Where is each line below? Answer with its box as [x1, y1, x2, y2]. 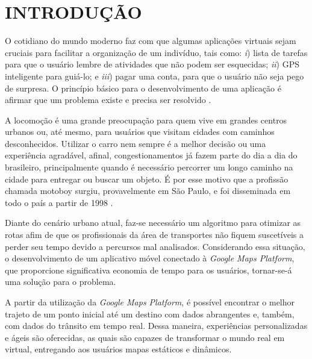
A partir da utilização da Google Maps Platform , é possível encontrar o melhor [5, 296, 295, 308]
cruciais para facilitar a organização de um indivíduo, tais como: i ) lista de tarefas [5, 46, 308, 58]
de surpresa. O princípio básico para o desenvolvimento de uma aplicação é [5, 81, 281, 94]
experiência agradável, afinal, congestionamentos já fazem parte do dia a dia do [5, 149, 298, 161]
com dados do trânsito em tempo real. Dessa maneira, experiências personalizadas [5, 319, 308, 332]
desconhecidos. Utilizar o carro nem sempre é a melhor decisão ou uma [5, 137, 266, 149]
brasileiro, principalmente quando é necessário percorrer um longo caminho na [5, 161, 293, 173]
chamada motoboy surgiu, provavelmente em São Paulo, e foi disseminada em [5, 184, 291, 197]
